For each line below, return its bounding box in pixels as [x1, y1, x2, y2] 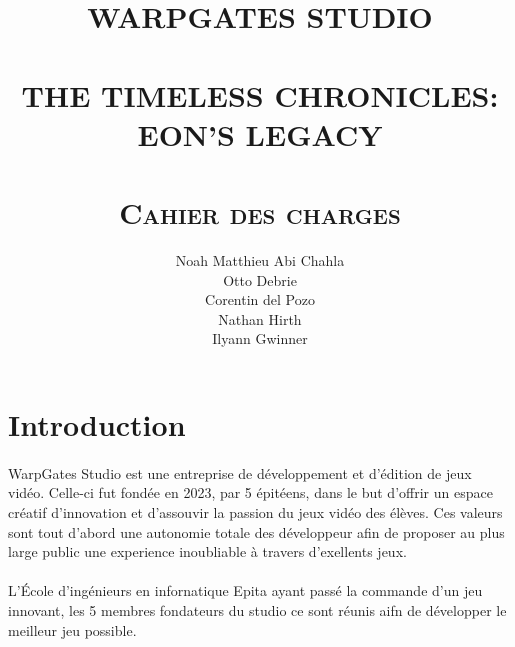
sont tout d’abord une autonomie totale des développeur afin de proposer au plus [8, 521, 505, 542]
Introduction [8, 404, 186, 445]
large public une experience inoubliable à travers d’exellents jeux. [8, 541, 407, 562]
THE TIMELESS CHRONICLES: [21, 74, 499, 115]
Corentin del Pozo [205, 289, 315, 310]
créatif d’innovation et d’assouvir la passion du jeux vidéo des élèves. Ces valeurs [8, 502, 503, 522]
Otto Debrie [223, 269, 297, 290]
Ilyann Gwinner [212, 328, 308, 349]
